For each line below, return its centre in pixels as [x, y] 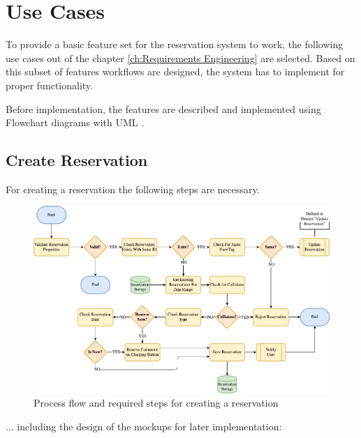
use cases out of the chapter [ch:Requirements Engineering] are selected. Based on [180, 58]
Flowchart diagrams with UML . [75, 122]
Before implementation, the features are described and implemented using [163, 108]
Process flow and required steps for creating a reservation [156, 403]
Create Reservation [77, 160]
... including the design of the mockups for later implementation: [144, 426]
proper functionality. [49, 85]
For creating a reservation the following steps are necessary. [133, 189]
